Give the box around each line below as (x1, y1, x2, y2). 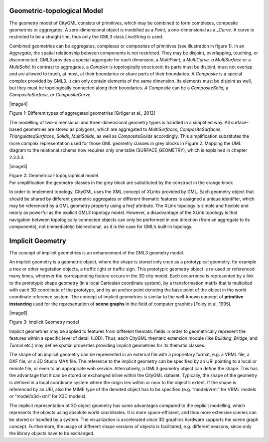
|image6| (9, 310, 28, 316)
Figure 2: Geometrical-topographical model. (9, 173, 100, 179)
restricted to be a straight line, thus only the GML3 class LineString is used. (9, 34, 164, 40)
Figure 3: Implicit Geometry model (9, 319, 79, 325)
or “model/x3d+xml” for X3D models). (9, 393, 87, 399)
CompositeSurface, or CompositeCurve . (9, 92, 92, 98)
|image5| (9, 163, 27, 169)
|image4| (9, 101, 28, 107)
